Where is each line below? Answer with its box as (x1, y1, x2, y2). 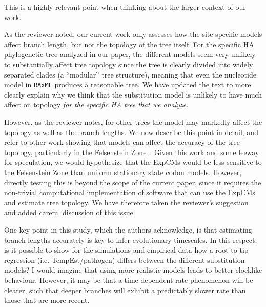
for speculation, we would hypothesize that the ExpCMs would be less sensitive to (4, 157, 262, 167)
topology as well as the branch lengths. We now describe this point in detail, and (4, 126, 258, 137)
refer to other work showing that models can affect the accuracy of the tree (4, 137, 240, 147)
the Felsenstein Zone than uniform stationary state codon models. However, (4, 166, 242, 177)
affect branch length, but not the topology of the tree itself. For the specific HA (4, 39, 254, 49)
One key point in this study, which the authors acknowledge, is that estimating (4, 224, 252, 235)
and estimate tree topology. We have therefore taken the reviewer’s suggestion (4, 197, 249, 207)
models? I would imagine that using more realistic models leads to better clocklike (4, 264, 262, 275)
